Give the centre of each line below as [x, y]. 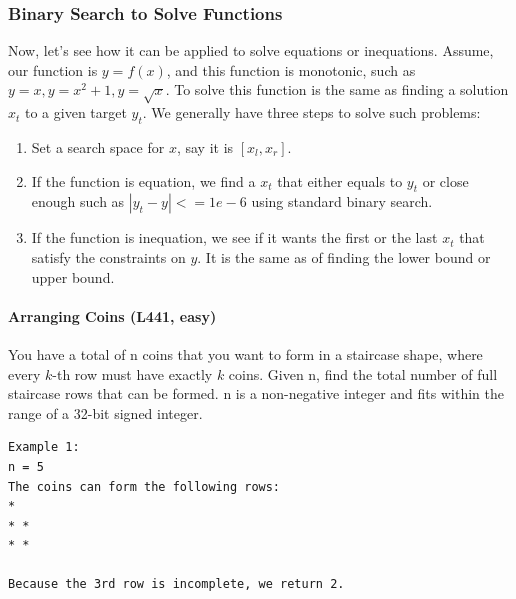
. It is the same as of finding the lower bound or [344, 256]
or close [445, 180]
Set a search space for [98, 146]
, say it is [205, 146]
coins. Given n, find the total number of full [363, 373]
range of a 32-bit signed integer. [105, 412]
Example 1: [44, 447]
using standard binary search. [342, 201]
